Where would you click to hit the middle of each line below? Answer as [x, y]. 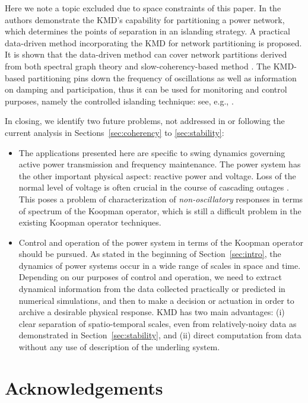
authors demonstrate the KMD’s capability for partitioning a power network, [145, 19]
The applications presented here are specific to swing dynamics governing [152, 152]
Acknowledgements [84, 387]
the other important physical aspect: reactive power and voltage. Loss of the [157, 175]
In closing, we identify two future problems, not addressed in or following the [145, 121]
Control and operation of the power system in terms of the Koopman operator [161, 242]
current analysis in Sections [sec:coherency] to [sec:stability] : [115, 132]
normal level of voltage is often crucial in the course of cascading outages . [154, 187]
